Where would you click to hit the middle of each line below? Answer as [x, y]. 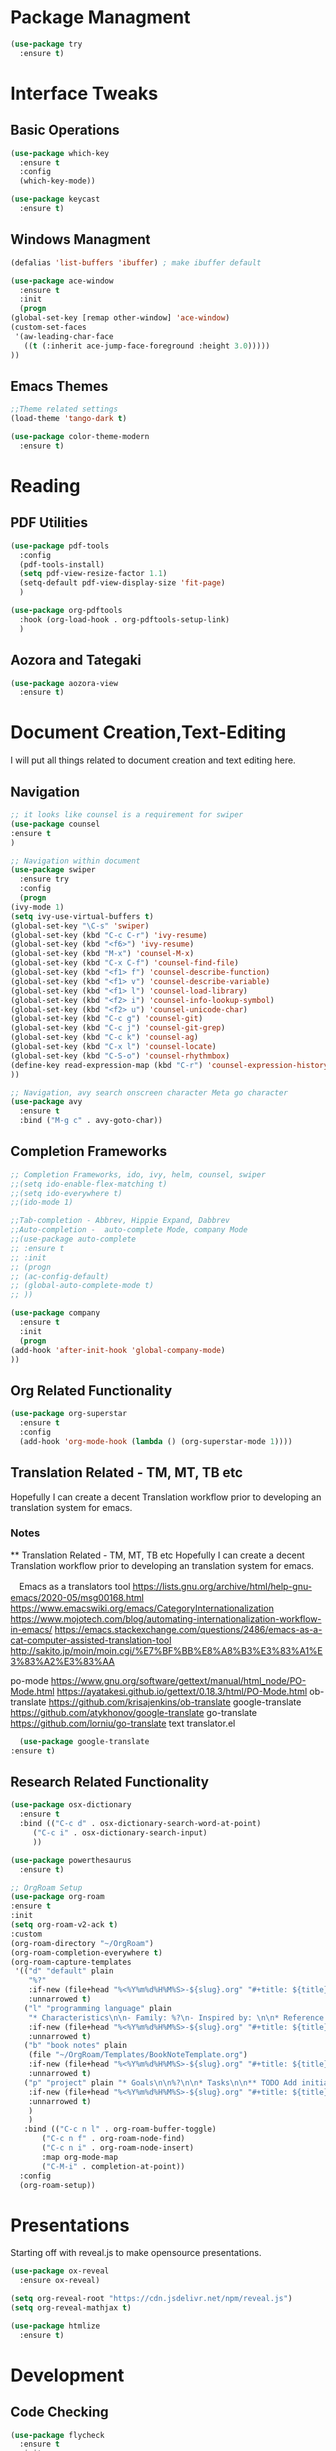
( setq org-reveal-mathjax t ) [71, 2307]
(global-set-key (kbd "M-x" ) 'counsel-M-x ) [102, 954]
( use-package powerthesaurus [71, 1860]
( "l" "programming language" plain [97, 2008]
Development [67, 2375]
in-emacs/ [31, 1629]
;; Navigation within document [75, 861]
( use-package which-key [60, 153]
